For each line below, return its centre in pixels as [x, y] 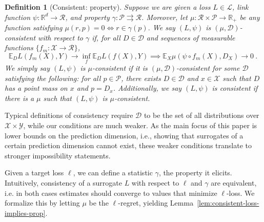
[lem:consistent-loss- [228, 203]
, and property [87, 17]
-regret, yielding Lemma [156, 203]
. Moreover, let [165, 17]
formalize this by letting [42, 203]
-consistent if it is [120, 68]
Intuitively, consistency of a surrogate [63, 182]
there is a [19, 98]
